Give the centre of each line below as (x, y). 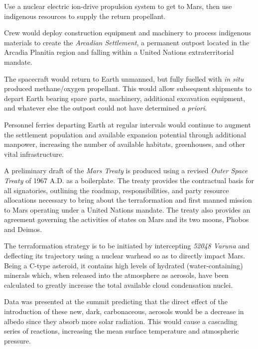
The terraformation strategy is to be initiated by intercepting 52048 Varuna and (127, 246)
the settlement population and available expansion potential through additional (125, 134)
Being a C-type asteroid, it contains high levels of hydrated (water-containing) (124, 265)
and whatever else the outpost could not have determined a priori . (106, 108)
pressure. (17, 340)
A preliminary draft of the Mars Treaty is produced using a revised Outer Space (126, 171)
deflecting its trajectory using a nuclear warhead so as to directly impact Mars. (125, 256)
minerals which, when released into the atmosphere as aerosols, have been (116, 275)
